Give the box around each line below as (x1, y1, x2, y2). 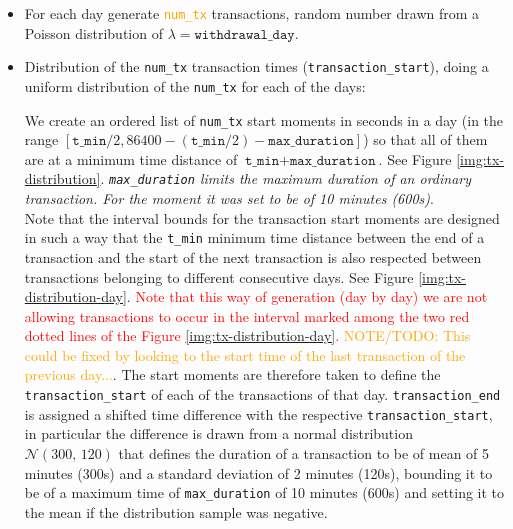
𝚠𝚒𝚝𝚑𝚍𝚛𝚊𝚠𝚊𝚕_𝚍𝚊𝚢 (194, 27, 295, 42)
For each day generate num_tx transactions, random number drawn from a (24, 3, 480, 23)
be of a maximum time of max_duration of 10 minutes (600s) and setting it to (24, 482, 505, 503)
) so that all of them (363, 129, 488, 150)
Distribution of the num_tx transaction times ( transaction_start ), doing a (24, 56, 489, 77)
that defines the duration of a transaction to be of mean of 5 (118, 442, 490, 463)
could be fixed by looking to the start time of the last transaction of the (24, 344, 466, 365)
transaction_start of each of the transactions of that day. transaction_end (24, 384, 501, 405)
